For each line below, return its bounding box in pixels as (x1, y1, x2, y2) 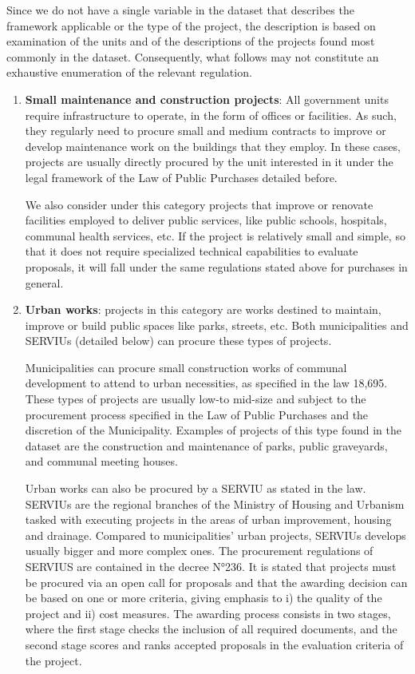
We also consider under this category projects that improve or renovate (25, 196, 373, 212)
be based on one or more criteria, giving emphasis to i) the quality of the (25, 589, 382, 606)
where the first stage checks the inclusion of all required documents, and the (25, 620, 397, 637)
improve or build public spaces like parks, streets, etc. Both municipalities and (25, 316, 409, 333)
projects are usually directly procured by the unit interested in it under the (25, 153, 393, 170)
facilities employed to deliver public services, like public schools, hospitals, (25, 212, 387, 228)
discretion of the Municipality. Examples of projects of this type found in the (25, 422, 401, 438)
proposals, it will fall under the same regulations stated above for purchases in (25, 258, 408, 275)
